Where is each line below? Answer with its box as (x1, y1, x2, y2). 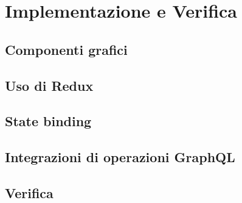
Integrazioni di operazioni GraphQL (5, 148, 235, 166)
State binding (5, 112, 92, 130)
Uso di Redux (5, 76, 94, 94)
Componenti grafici (5, 40, 128, 59)
